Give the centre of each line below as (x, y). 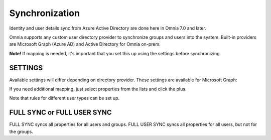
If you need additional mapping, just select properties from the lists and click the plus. (98, 89)
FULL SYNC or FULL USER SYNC (61, 113)
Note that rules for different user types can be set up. (64, 98)
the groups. (21, 131)
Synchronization (45, 13)
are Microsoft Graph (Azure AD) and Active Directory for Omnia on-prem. (85, 44)
